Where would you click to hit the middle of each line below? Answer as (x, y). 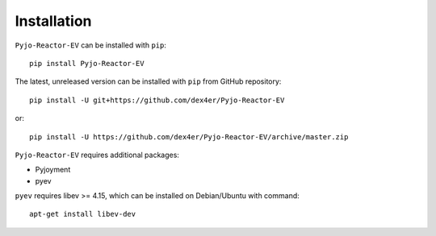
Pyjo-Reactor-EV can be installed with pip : (91, 45)
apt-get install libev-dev (83, 214)
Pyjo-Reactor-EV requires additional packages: (97, 155)
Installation (53, 21)
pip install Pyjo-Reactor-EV (87, 63)
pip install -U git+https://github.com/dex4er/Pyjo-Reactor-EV (157, 100)
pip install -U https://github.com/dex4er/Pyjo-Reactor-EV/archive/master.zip (189, 137)
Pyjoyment (53, 170)
